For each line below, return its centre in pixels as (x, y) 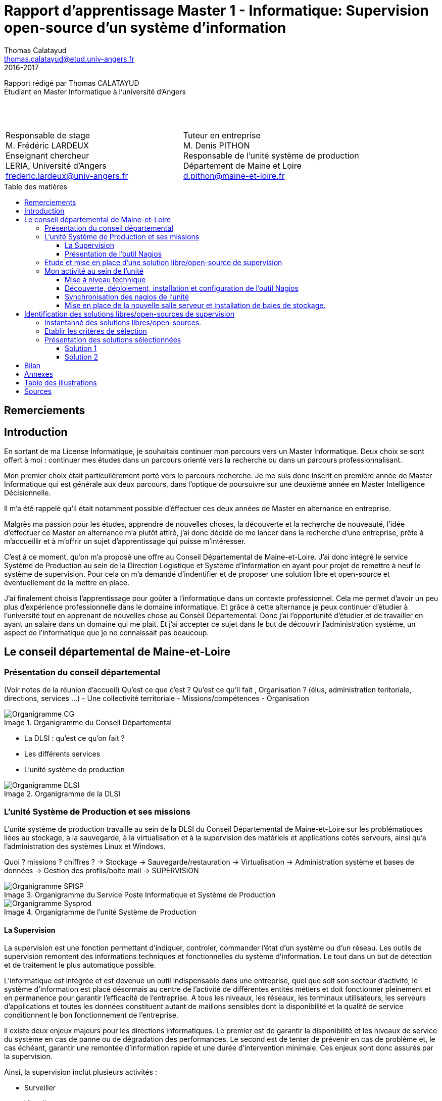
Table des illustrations (61, 382)
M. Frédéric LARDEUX (47, 145)
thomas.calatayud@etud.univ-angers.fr (69, 59)
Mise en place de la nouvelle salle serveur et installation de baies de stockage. (195, 305)
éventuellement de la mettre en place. (67, 583)
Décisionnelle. (28, 493)
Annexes (39, 374)
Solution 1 (81, 348)
